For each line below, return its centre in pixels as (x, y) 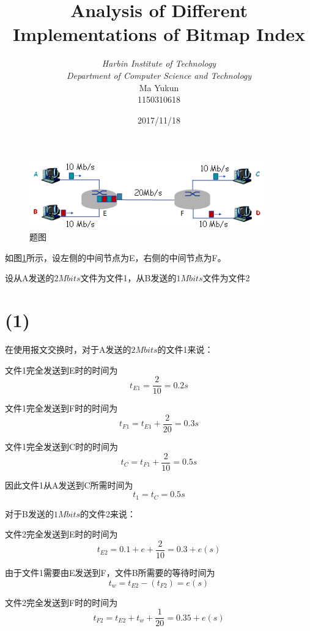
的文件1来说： (185, 349)
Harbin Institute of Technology (159, 63)
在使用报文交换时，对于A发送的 (68, 349)
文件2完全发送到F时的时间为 (61, 602)
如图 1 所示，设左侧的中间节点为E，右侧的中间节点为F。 (116, 257)
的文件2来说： (108, 513)
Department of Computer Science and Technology (159, 75)
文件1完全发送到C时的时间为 (62, 446)
